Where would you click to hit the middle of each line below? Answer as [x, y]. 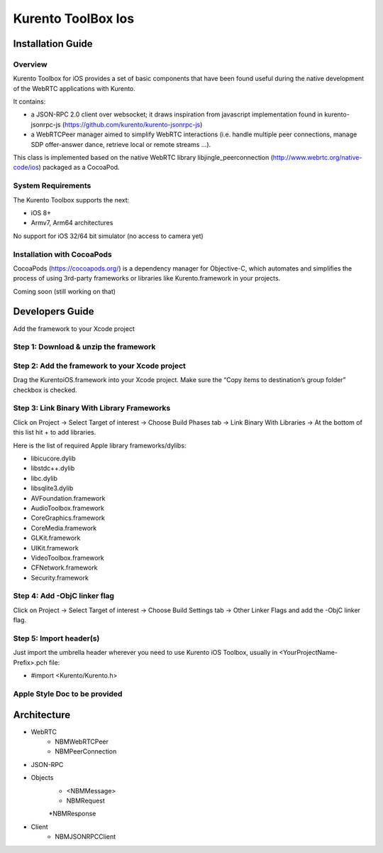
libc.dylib [44, 478]
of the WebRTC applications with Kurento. [74, 88]
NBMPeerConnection [86, 751]
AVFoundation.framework [68, 498]
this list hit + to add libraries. [55, 433]
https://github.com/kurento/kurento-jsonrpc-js [132, 124]
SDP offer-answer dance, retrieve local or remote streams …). [121, 144]
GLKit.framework [56, 538]
